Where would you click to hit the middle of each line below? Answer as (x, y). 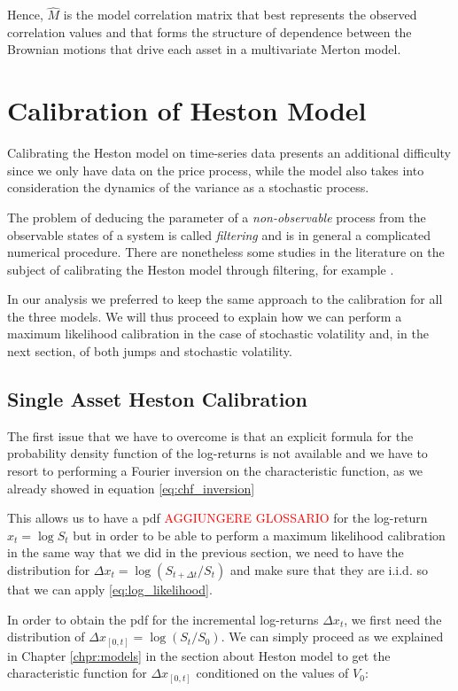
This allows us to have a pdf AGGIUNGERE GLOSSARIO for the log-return (217, 518)
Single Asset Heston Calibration (157, 399)
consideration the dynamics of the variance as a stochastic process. (188, 187)
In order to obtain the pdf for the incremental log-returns (163, 619)
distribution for (49, 570)
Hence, (25, 15)
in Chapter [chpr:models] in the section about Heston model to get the (199, 655)
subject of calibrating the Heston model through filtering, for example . (201, 269)
